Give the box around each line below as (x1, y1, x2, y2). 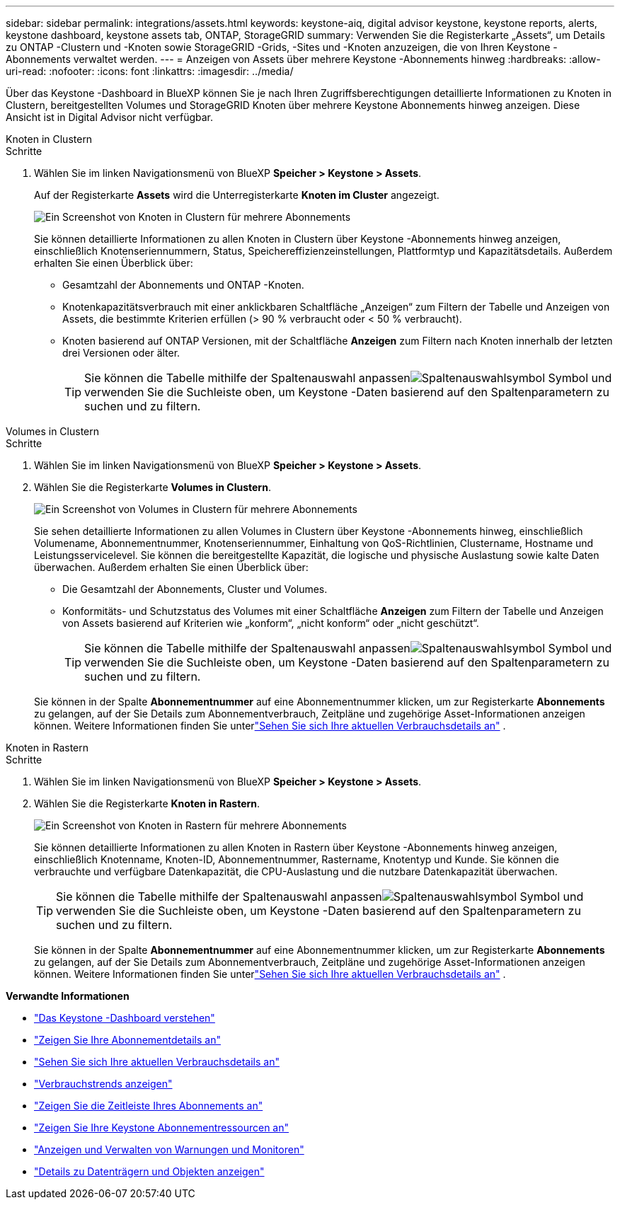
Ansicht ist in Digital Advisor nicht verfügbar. (6, 111, 214, 123)
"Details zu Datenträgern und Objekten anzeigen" (34, 1165, 265, 1177)
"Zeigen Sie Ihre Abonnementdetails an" (34, 1034, 221, 1046)
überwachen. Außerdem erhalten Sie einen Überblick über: (34, 561, 309, 573)
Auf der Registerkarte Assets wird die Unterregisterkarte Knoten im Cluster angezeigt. (34, 189, 440, 201)
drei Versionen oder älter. (62, 347, 180, 359)
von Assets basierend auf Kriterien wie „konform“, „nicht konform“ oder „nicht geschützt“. (62, 617, 479, 629)
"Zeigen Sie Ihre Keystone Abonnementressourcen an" (34, 1122, 289, 1134)
